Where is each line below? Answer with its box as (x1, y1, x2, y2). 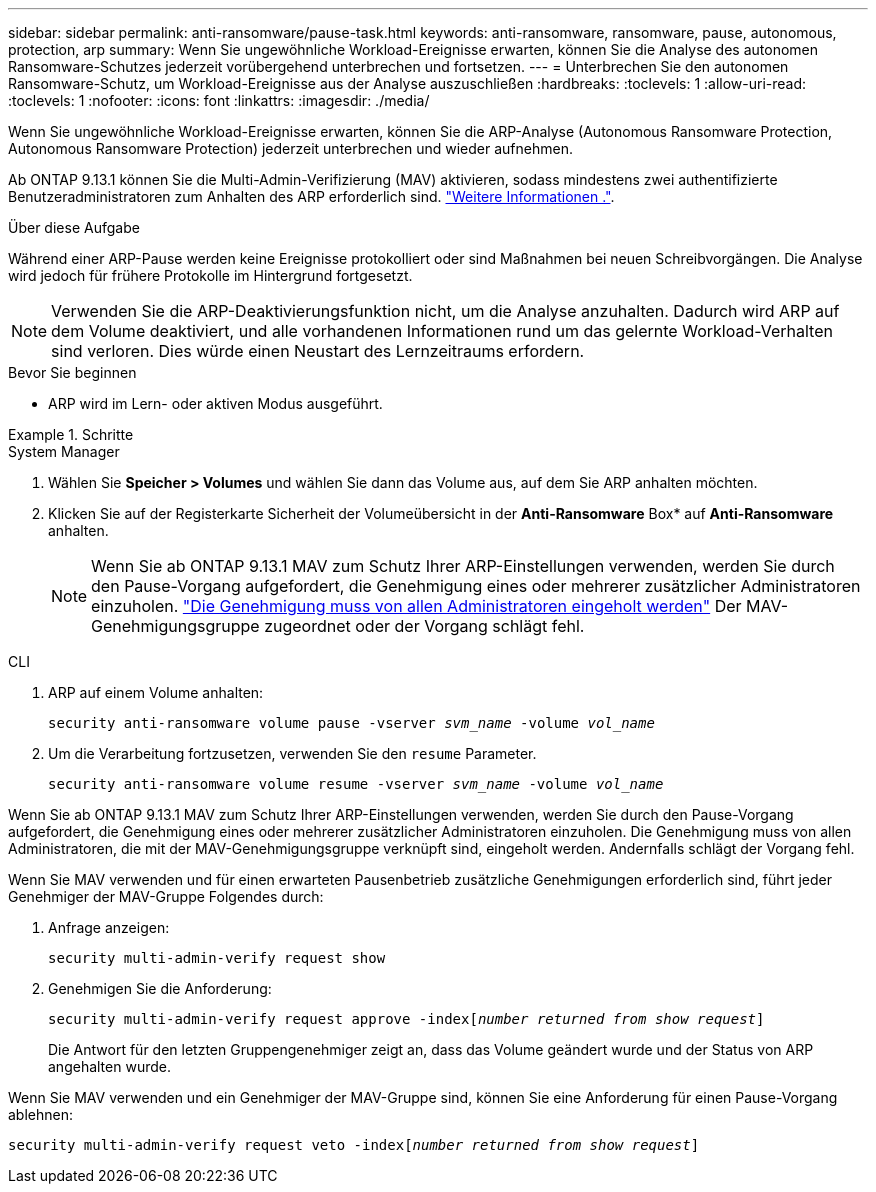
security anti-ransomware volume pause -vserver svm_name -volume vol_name (48, 715, 655, 731)
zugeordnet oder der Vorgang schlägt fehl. (264, 616, 585, 636)
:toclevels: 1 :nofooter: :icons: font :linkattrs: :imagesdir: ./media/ (8, 92, 430, 109)
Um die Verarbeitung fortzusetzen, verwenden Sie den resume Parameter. (48, 745, 537, 762)
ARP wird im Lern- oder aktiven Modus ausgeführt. (48, 395, 383, 412)
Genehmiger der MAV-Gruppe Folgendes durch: (8, 888, 324, 905)
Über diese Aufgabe (8, 219, 140, 236)
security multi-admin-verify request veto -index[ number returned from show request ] (8, 1137, 700, 1153)
